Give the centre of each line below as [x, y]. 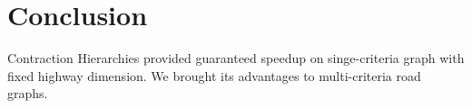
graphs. [28, 93]
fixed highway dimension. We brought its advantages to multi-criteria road [214, 75]
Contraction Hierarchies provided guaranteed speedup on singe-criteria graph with [236, 58]
